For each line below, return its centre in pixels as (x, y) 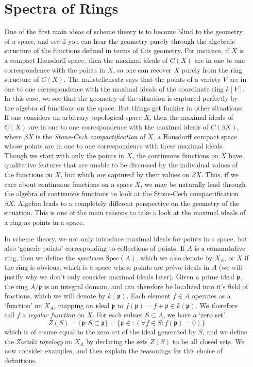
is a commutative (220, 248)
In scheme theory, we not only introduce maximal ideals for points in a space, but (126, 238)
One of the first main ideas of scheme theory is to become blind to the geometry (124, 31)
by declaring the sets (117, 341)
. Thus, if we (220, 174)
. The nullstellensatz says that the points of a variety (142, 79)
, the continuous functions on (175, 155)
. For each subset (118, 315)
